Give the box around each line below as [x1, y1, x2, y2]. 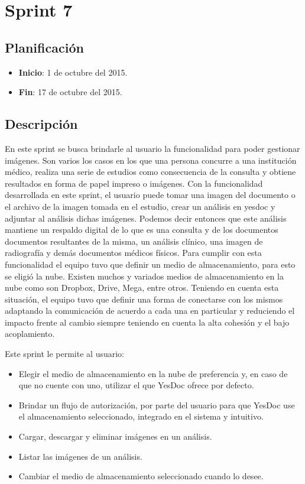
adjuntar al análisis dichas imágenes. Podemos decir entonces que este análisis [5, 212, 287, 224]
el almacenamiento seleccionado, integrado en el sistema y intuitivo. [18, 410, 264, 423]
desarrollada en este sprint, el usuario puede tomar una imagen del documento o [5, 189, 296, 201]
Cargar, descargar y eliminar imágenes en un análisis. [18, 430, 212, 443]
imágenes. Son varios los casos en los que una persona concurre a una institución [5, 154, 297, 166]
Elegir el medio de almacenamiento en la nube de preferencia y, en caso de [18, 367, 288, 379]
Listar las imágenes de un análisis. [18, 450, 142, 462]
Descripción [5, 115, 78, 133]
